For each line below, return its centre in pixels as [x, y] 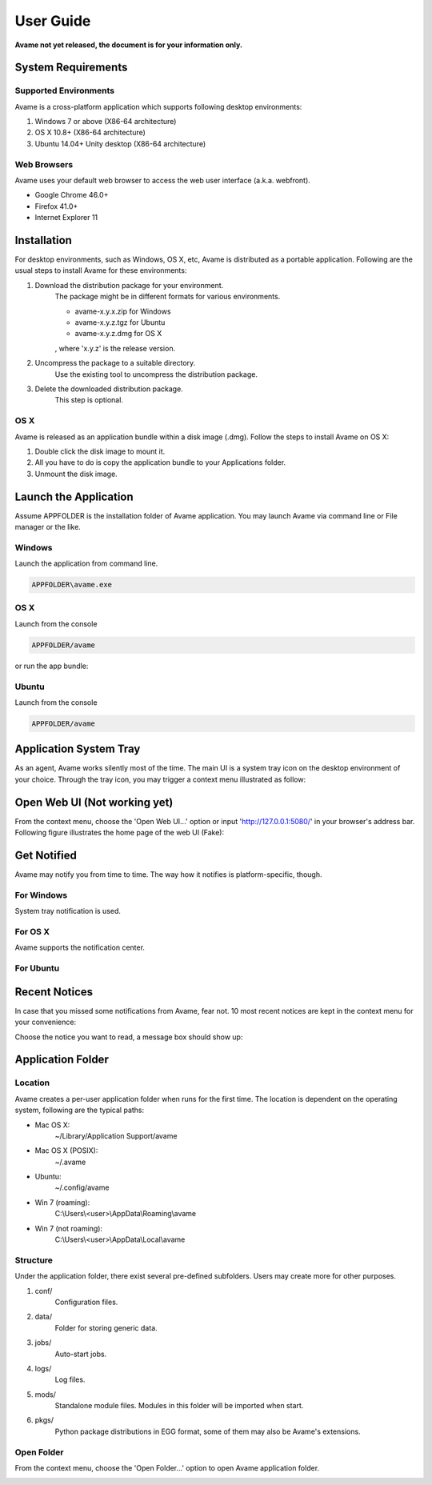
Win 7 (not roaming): [69, 1228]
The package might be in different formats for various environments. [168, 297]
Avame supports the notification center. [80, 947]
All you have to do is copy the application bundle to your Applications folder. [160, 462]
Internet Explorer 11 [66, 218]
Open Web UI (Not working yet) [94, 802]
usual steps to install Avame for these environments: [101, 270]
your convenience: [45, 1022]
